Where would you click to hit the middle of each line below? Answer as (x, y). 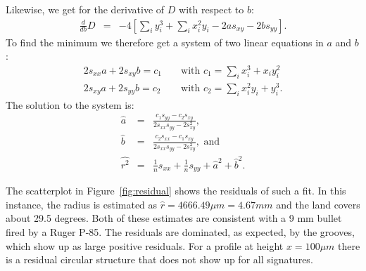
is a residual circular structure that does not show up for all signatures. (159, 259)
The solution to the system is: (70, 104)
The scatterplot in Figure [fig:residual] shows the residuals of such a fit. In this (176, 191)
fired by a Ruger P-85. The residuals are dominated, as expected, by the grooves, (180, 231)
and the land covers (318, 204)
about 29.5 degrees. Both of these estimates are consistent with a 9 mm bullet (174, 218)
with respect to (212, 9)
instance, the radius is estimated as (82, 204)
